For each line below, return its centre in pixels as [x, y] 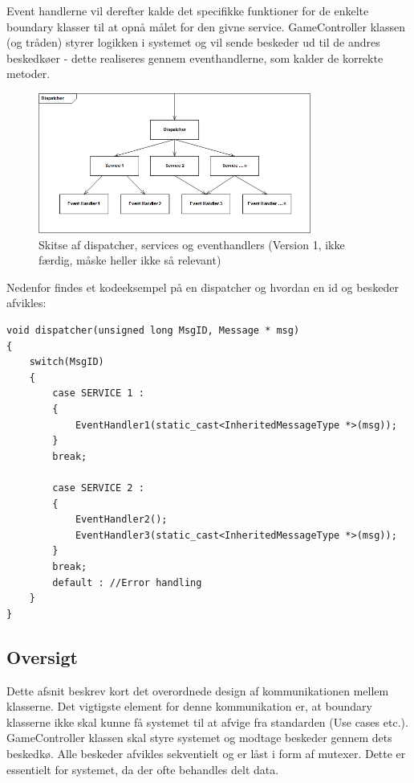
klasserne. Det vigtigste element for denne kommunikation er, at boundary [189, 706]
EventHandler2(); [121, 520]
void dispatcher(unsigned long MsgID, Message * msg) [153, 331]
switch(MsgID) [67, 362]
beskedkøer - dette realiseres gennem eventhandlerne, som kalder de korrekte [195, 57]
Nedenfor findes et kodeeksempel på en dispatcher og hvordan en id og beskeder [203, 287]
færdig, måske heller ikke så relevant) [130, 260]
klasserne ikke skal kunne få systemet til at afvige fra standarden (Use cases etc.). [207, 722]
